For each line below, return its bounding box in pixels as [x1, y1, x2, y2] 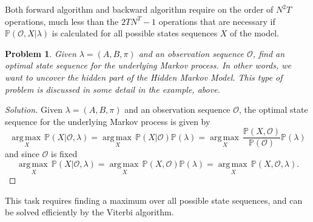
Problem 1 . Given [5, 47, 76, 59]
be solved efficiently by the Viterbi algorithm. [5, 206, 174, 218]
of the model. [230, 27, 279, 39]
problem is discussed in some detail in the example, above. [5, 82, 220, 95]
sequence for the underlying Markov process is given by [5, 115, 210, 127]
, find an [252, 47, 285, 59]
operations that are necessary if [158, 15, 275, 27]
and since [5, 147, 39, 160]
